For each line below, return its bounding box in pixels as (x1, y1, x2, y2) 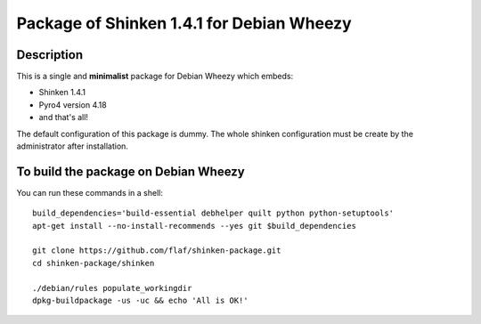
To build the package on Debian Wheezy (16, 164, 245, 179)
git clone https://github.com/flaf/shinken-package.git (32, 246, 281, 255)
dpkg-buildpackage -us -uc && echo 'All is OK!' (32, 296, 249, 306)
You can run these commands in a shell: (16, 187, 164, 198)
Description (16, 47, 84, 62)
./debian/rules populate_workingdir (32, 283, 192, 293)
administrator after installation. (16, 141, 129, 151)
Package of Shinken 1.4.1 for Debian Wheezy (16, 13, 352, 33)
